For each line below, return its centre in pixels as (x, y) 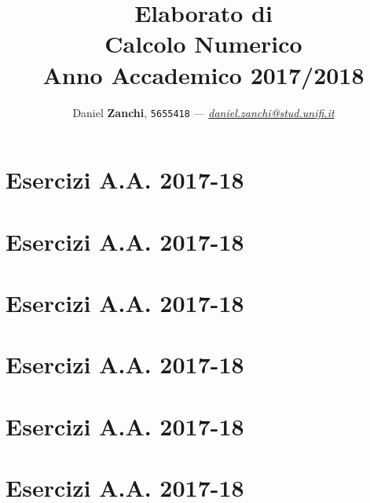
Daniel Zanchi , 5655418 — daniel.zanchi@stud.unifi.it (203, 112)
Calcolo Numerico (203, 44)
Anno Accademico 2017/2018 (203, 74)
